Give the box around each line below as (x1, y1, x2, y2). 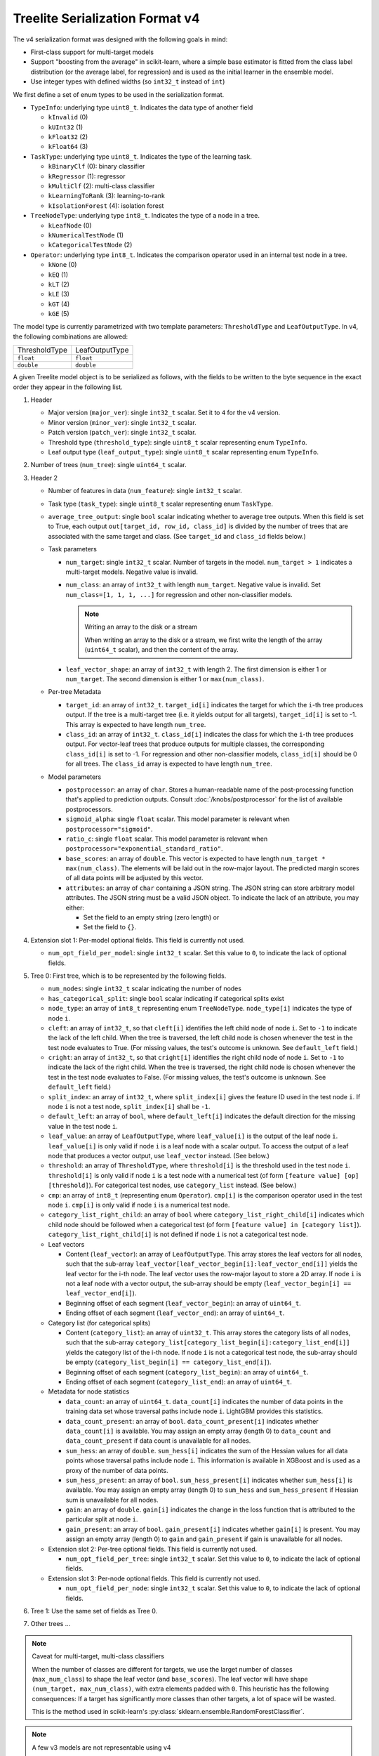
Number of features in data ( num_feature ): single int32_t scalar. (48, 487, 242, 495)
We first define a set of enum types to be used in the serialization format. (13, 90, 225, 98)
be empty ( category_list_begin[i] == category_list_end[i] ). (65, 1358, 272, 1366)
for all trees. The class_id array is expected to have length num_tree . (65, 759, 273, 768)
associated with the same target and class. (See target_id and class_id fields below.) (48, 532, 307, 540)
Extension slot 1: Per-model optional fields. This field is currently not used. (30, 936, 245, 944)
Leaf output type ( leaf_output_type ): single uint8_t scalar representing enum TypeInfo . (48, 448, 319, 456)
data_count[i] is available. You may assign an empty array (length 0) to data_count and (65, 1427, 331, 1435)
